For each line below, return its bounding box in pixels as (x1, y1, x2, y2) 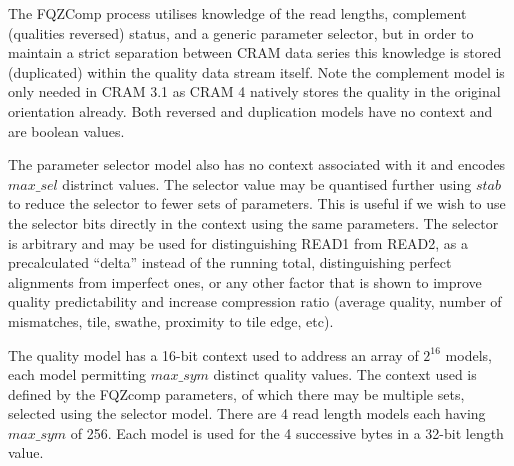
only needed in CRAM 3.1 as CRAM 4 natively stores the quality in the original (8, 81, 501, 102)
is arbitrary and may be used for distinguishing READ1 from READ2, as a (8, 232, 468, 253)
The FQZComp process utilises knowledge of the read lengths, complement (8, 3, 467, 23)
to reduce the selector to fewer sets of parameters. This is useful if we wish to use (8, 193, 506, 214)
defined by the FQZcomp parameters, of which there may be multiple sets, (8, 383, 465, 404)
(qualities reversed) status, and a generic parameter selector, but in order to (8, 22, 474, 43)
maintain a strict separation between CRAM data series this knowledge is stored (8, 42, 502, 63)
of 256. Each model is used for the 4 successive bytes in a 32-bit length (70, 422, 504, 443)
